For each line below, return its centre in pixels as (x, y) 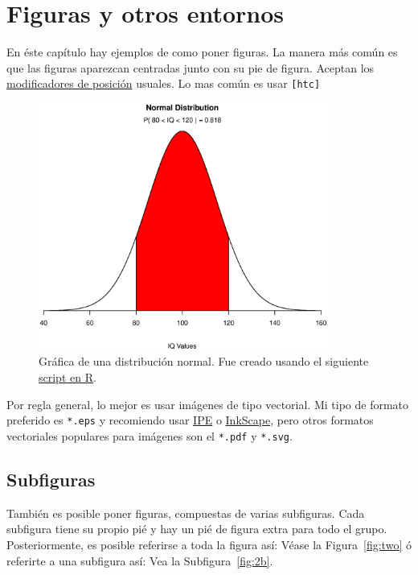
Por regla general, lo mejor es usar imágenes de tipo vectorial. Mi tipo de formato (208, 404)
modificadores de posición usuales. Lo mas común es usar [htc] (164, 83)
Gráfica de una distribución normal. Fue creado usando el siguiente (204, 361)
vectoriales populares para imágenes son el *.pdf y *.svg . (150, 435)
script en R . (68, 377)
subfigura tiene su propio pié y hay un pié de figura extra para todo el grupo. (197, 529)
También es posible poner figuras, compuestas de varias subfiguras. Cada (186, 513)
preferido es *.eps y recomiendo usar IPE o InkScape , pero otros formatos (190, 420)
